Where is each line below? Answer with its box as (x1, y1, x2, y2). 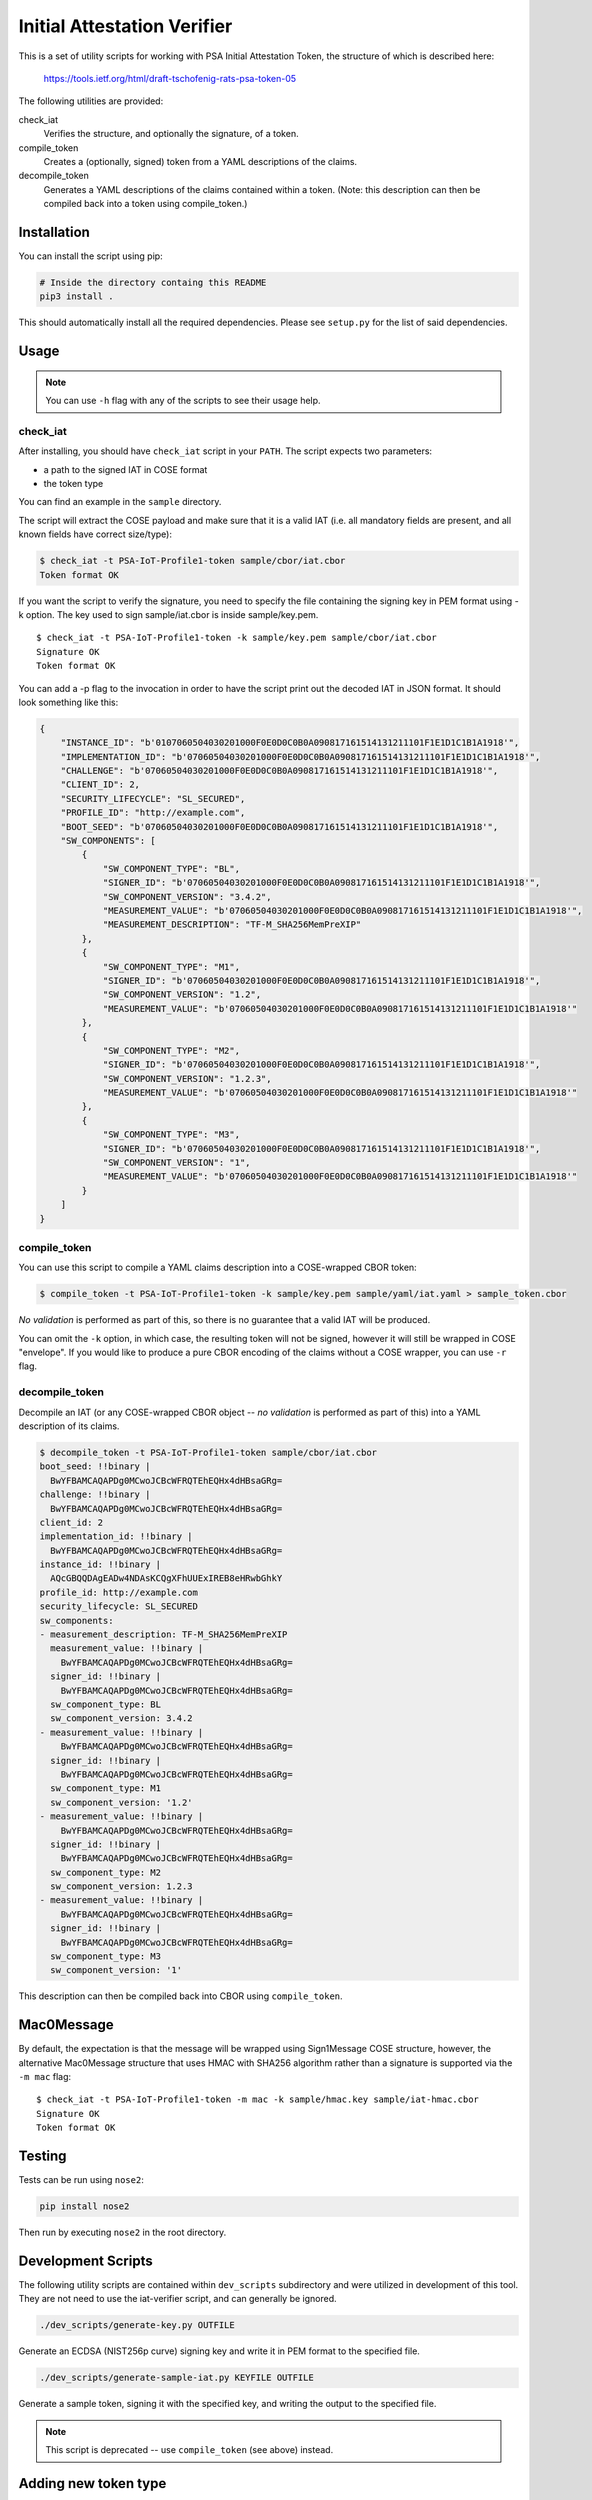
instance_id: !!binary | (39, 1559, 162, 1570)
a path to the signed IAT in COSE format (43, 463, 208, 475)
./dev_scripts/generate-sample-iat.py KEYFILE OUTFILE (39, 2372, 314, 2384)
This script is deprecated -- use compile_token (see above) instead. (45, 2444, 334, 2456)
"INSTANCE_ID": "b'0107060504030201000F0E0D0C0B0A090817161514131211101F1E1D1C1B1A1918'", (60, 737, 520, 749)
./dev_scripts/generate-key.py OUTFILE (39, 2320, 235, 2331)
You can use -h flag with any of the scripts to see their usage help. (45, 395, 321, 407)
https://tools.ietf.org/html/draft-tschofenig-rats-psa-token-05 (43, 72, 297, 84)
